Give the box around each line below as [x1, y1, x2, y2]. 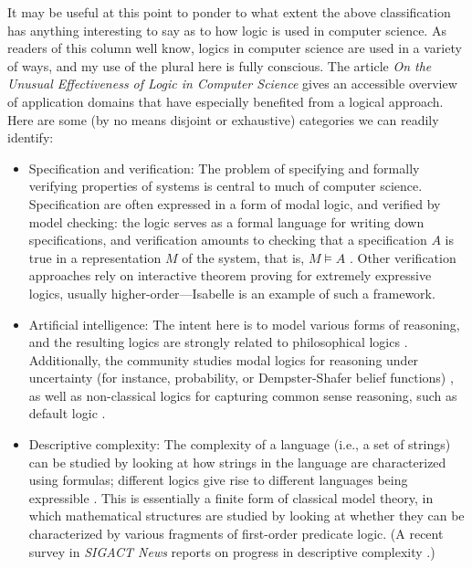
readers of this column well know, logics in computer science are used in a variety [7, 38, 462, 58]
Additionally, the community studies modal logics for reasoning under [28, 350, 419, 369]
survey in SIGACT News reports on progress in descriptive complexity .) [28, 542, 435, 561]
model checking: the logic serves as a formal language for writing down [28, 212, 425, 231]
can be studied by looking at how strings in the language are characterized [28, 452, 446, 471]
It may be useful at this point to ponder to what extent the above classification [7, 3, 451, 21]
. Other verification [349, 247, 456, 267]
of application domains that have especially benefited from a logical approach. [7, 91, 444, 110]
